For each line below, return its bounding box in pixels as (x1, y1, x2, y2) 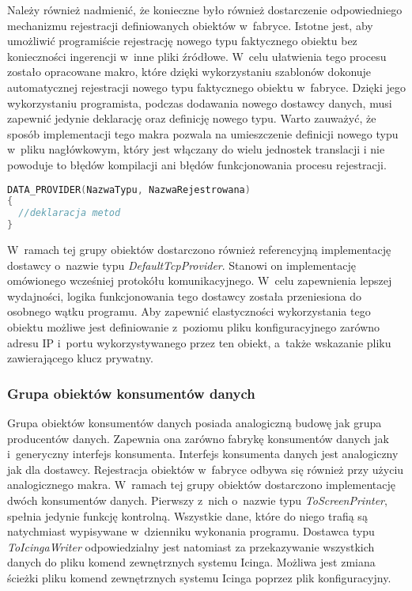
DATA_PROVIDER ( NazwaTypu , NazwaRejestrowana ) (7, 184, 251, 195)
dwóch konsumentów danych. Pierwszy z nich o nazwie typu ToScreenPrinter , (7, 491, 387, 508)
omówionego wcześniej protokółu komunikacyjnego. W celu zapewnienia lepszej (7, 272, 392, 289)
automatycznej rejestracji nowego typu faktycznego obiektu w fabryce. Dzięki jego (7, 78, 406, 95)
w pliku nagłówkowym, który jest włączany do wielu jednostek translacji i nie (7, 141, 385, 157)
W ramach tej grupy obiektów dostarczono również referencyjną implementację (7, 241, 391, 258)
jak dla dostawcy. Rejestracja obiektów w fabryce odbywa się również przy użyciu (7, 460, 404, 477)
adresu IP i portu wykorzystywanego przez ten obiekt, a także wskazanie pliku (7, 334, 391, 350)
